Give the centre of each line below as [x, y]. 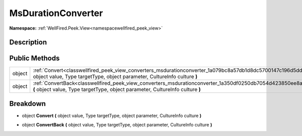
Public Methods [34, 58]
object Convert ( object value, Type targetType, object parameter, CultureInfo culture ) [112, 115]
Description [28, 42]
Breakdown [28, 104]
